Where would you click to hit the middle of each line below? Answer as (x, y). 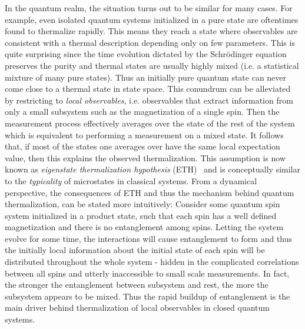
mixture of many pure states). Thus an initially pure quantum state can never (146, 77)
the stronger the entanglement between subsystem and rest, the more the (137, 285)
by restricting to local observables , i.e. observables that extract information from (149, 100)
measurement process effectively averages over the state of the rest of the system (150, 123)
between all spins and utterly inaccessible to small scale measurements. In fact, (147, 273)
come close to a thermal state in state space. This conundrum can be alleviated (148, 89)
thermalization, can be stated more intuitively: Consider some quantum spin (142, 204)
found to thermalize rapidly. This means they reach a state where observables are (151, 31)
